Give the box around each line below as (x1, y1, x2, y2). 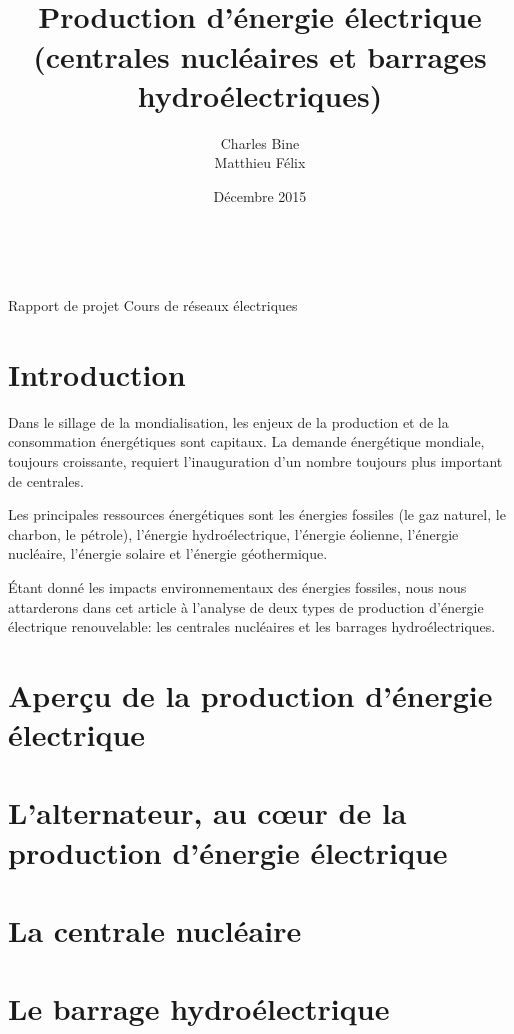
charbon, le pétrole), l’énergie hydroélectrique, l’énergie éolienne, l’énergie (8, 523, 459, 544)
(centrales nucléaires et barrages (33, 35, 487, 76)
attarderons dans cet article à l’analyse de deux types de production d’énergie (8, 596, 484, 617)
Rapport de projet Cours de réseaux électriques (8, 295, 298, 316)
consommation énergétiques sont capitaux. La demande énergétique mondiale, (8, 431, 485, 452)
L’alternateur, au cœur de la (8, 792, 407, 833)
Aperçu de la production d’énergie (8, 674, 493, 715)
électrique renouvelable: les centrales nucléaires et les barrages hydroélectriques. (8, 616, 496, 637)
